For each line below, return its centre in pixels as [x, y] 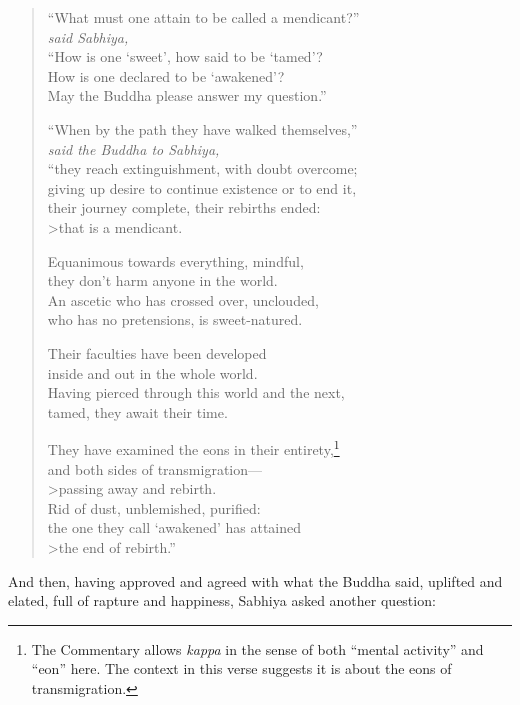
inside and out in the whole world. [152, 372]
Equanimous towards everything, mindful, [175, 260]
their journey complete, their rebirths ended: [184, 207]
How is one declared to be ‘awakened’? [166, 75]
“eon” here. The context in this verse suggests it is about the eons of [241, 668]
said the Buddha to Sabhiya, [133, 148]
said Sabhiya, [88, 36]
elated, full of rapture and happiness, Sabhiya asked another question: [222, 600]
